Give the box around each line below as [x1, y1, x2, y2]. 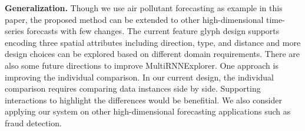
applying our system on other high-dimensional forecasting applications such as [5, 105, 291, 117]
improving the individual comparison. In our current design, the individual [5, 70, 274, 83]
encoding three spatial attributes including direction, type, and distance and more [5, 36, 301, 48]
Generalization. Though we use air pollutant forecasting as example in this [5, 2, 283, 14]
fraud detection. [5, 116, 62, 129]
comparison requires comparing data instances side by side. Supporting [5, 82, 261, 95]
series [5, 25, 24, 37]
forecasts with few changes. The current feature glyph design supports [26, 25, 280, 37]
